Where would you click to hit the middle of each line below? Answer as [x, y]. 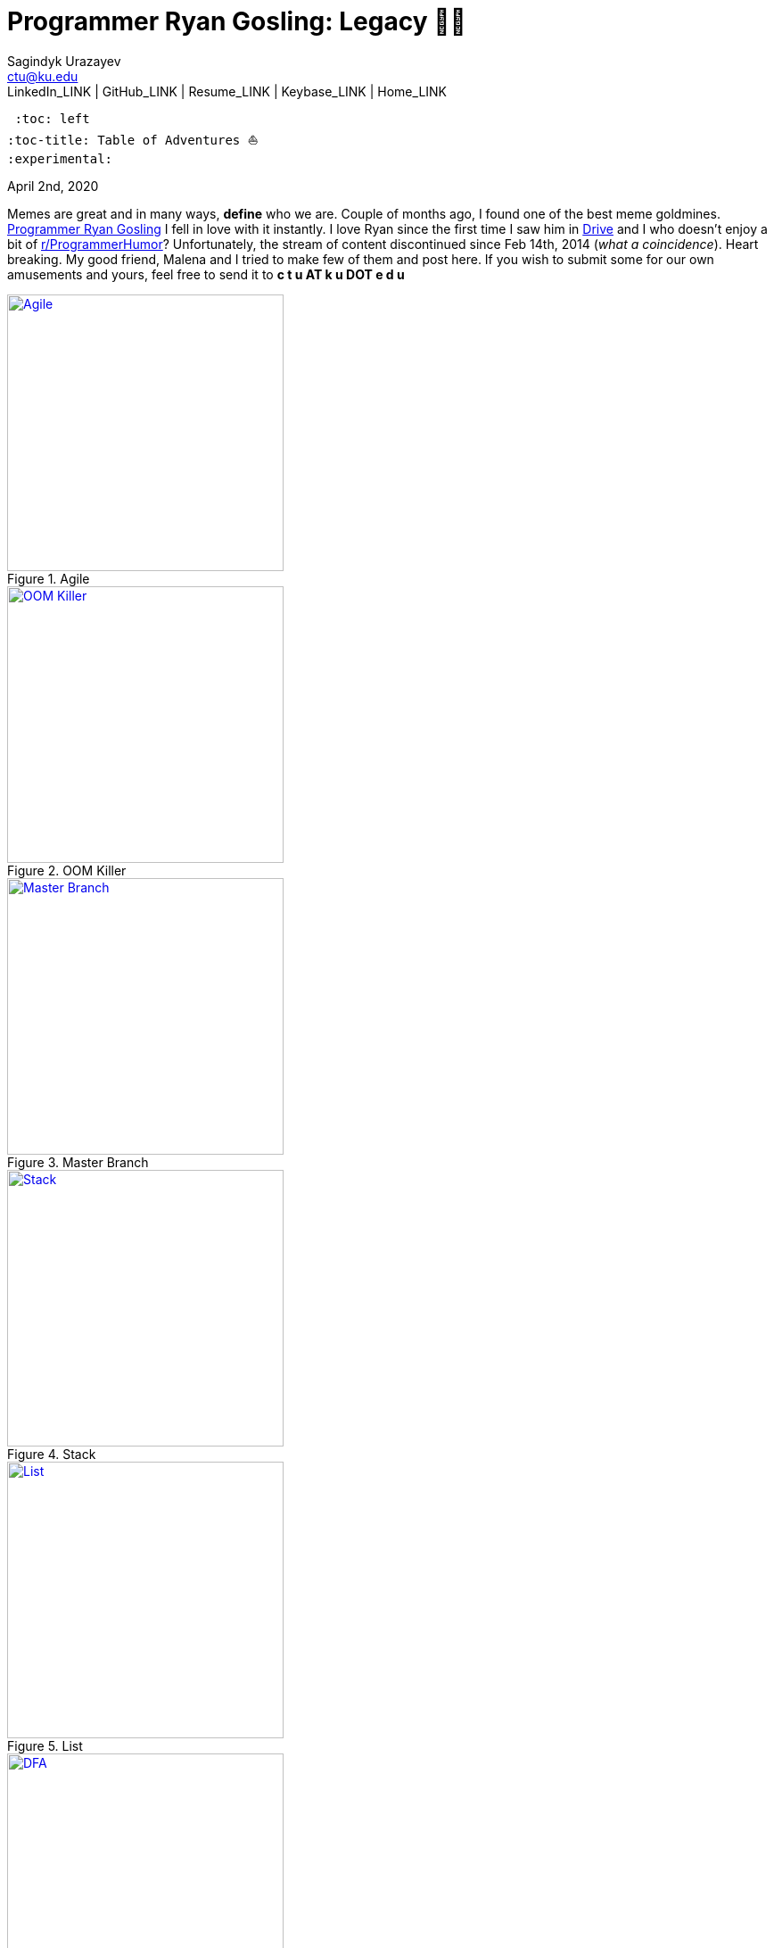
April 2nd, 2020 [53, 186]
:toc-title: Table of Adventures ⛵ [133, 140]
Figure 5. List [45, 1745]
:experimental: [60, 158]
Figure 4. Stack [52, 1454]
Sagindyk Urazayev [64, 61]
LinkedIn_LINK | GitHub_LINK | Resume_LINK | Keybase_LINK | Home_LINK [227, 91]
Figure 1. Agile [49, 578]
